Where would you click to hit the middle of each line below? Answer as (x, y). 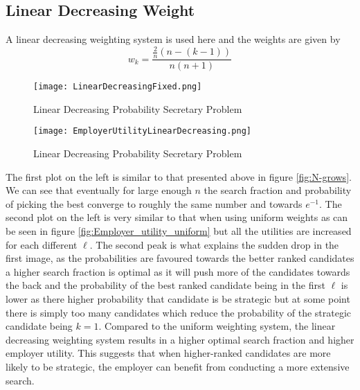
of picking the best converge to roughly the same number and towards (154, 203)
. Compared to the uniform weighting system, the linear (217, 326)
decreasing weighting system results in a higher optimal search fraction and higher (180, 339)
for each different (42, 244)
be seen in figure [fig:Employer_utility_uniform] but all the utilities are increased (179, 231)
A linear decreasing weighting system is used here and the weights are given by (173, 39)
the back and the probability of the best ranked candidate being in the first (165, 285)
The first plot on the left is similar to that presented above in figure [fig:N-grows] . (179, 176)
